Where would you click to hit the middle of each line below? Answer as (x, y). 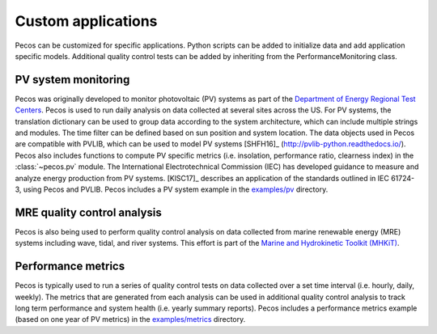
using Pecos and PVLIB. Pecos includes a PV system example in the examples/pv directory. (176, 189)
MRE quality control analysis (88, 212)
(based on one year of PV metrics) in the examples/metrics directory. (130, 319)
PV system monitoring (72, 80)
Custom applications (86, 21)
